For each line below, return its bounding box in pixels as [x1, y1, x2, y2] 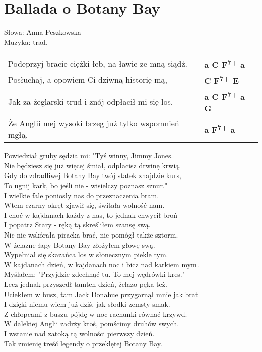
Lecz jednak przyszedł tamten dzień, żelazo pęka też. [4, 279, 167, 289]
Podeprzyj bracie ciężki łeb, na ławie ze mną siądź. [8, 57, 188, 69]
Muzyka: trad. [4, 36, 48, 47]
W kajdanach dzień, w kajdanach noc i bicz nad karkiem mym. [4, 259, 199, 269]
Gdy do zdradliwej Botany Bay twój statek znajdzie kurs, [4, 170, 181, 181]
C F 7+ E [204, 73, 239, 86]
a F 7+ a [204, 122, 235, 136]
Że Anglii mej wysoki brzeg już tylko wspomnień [8, 117, 179, 129]
